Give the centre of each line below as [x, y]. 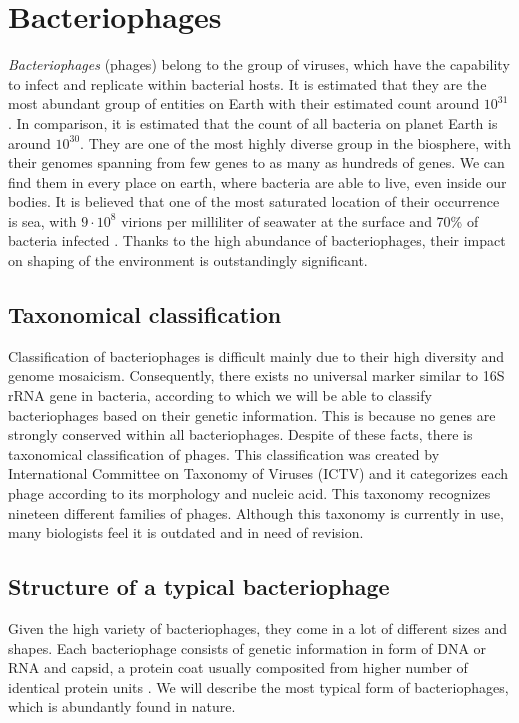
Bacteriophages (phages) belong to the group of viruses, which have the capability [259, 64]
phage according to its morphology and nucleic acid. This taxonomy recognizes [249, 493]
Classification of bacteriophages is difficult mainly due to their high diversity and [256, 355]
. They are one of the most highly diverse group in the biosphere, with [295, 142]
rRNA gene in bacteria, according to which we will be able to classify [220, 395]
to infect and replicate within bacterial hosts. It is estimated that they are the [247, 83]
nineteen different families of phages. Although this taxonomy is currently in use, [256, 512]
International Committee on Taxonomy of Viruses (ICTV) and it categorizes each [258, 473]
